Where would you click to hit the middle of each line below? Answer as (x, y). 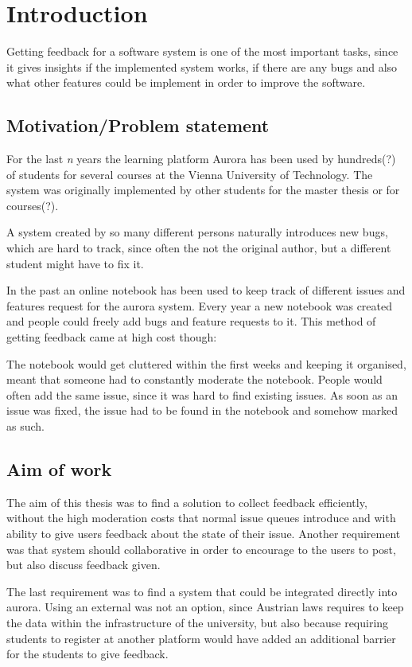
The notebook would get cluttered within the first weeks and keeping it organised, (206, 363)
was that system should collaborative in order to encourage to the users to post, (201, 549)
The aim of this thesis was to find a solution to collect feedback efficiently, (187, 502)
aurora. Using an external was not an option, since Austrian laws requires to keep (205, 607)
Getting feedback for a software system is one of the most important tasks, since (202, 51)
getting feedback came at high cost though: (112, 337)
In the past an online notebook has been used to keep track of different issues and (206, 290)
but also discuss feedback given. (84, 565)
